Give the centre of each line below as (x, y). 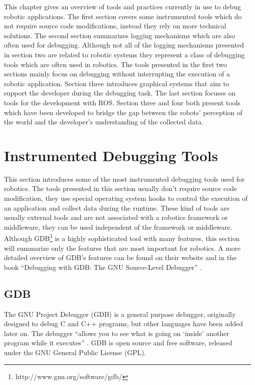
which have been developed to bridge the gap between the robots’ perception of (123, 112)
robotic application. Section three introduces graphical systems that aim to (117, 83)
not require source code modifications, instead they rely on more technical (115, 26)
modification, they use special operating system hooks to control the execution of (126, 198)
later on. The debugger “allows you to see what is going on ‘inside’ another (117, 333)
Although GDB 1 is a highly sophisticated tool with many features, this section (122, 238)
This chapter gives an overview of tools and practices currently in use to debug (123, 6)
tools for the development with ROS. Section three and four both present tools (122, 102)
